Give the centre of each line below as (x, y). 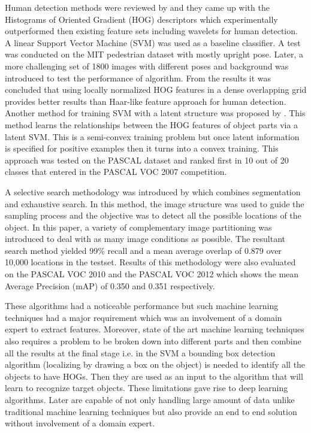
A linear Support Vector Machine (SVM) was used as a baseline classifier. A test (153, 42)
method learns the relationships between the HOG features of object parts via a (152, 124)
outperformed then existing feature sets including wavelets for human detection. (151, 31)
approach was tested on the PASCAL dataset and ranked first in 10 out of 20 (147, 160)
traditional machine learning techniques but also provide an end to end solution (151, 411)
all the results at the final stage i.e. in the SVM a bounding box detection (140, 352)
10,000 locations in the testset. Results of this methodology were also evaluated (150, 262)
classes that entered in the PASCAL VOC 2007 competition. (116, 172)
